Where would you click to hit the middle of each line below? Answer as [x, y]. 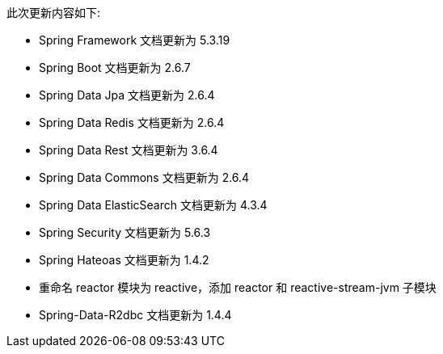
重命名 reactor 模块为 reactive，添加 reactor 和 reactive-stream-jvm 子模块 [238, 287]
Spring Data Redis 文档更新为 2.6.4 [132, 122]
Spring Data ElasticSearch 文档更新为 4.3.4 [153, 205]
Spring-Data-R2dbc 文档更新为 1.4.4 [135, 315]
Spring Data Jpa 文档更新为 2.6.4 [127, 95]
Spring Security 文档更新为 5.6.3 [125, 232]
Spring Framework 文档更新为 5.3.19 [135, 40]
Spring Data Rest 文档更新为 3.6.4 [129, 150]
